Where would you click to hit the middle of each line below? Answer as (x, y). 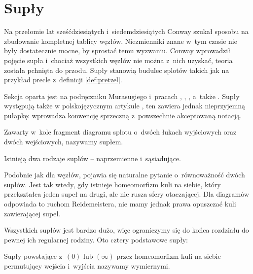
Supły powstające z (33, 256)
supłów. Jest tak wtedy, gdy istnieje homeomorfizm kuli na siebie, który (112, 184)
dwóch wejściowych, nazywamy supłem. (64, 142)
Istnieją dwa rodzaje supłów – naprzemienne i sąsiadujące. (92, 158)
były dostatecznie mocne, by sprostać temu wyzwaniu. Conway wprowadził (117, 51)
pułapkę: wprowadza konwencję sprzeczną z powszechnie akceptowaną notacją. (123, 115)
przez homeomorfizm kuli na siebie (169, 256)
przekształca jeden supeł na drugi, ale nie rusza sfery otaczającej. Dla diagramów (126, 194)
